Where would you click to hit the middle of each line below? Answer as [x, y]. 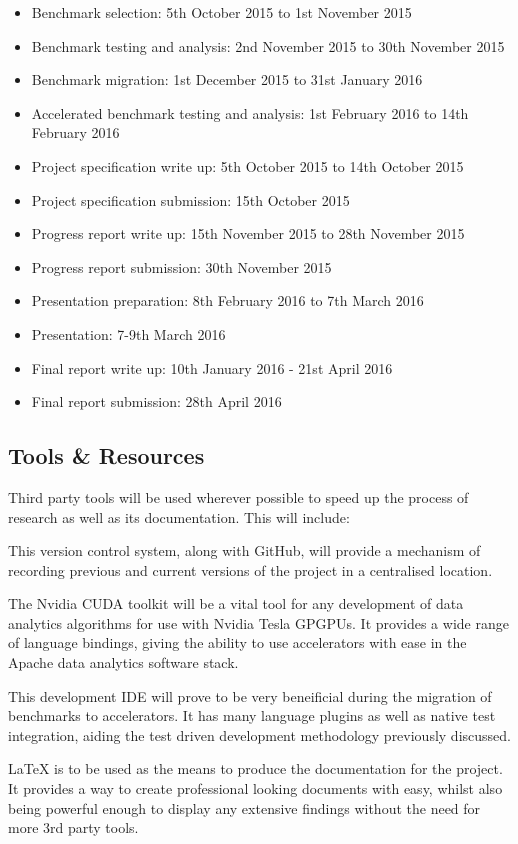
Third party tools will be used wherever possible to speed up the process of [238, 496]
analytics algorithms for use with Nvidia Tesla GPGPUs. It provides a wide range [258, 622]
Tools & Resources [106, 455]
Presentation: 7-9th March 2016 [128, 333]
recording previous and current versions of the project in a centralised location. [250, 569]
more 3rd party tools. [73, 827]
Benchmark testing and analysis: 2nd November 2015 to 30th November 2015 [268, 45]
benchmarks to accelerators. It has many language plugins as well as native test [252, 715]
